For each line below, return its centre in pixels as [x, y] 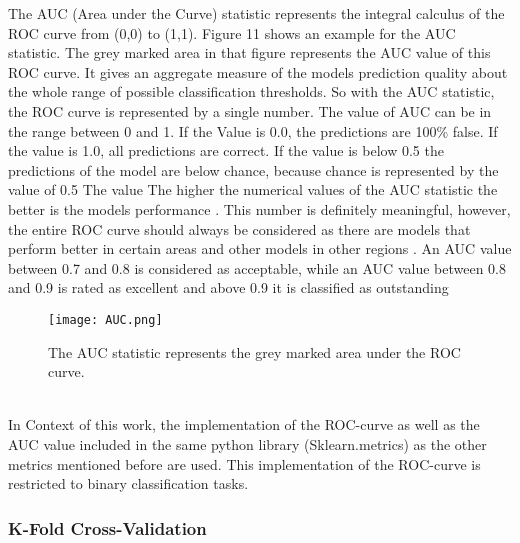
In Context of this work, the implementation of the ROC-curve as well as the [244, 424]
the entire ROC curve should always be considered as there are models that [239, 228]
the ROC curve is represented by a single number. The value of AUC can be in [250, 110]
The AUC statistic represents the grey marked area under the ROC [254, 351]
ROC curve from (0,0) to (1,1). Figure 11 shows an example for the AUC [232, 32]
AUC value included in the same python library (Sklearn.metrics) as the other [247, 443]
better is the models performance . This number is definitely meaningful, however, [259, 208]
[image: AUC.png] [105, 319]
